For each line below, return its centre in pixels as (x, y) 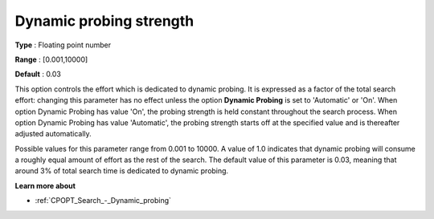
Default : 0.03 (38, 74)
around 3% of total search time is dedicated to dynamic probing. (122, 171)
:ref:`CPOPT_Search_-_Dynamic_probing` (103, 201)
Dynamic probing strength (104, 21)
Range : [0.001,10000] (51, 59)
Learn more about (45, 185)
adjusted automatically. (53, 134)
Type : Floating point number (63, 45)
